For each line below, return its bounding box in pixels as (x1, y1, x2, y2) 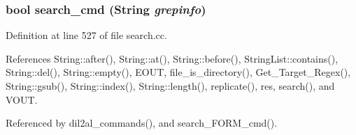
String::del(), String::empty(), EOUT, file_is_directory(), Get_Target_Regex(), (6, 65, 351, 79)
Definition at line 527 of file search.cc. (6, 28, 167, 42)
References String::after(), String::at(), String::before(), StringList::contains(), (6, 51, 339, 65)
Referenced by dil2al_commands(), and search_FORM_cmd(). (6, 116, 278, 130)
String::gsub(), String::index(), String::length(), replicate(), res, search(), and (6, 79, 335, 93)
